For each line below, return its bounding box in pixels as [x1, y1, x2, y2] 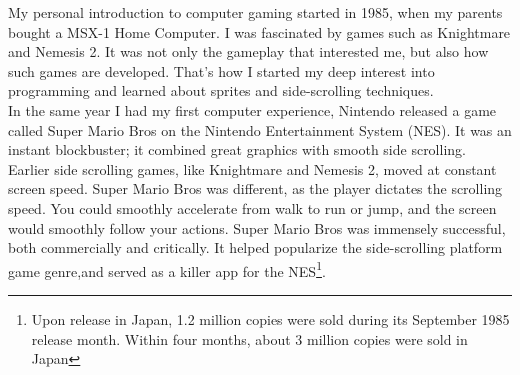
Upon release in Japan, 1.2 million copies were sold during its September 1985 [31, 308, 510, 329]
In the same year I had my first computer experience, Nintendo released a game [8, 99, 497, 120]
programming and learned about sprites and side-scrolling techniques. [8, 80, 434, 101]
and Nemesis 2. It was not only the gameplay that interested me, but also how [8, 41, 489, 62]
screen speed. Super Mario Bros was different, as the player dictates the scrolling [8, 178, 503, 199]
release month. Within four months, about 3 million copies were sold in [31, 328, 468, 349]
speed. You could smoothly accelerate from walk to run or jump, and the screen [8, 197, 497, 218]
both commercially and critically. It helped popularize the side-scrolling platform [8, 237, 503, 258]
